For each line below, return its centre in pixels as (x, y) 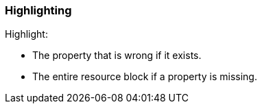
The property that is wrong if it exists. (117, 56)
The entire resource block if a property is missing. (145, 77)
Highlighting (38, 10)
